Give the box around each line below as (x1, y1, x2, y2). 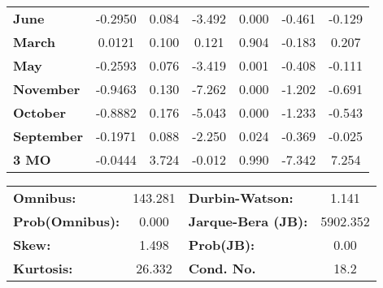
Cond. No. (188, 259, 256, 277)
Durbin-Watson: (188, 188, 294, 207)
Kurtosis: (13, 259, 73, 277)
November (13, 80, 81, 98)
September (13, 127, 84, 145)
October (13, 103, 67, 122)
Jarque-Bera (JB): (188, 212, 308, 230)
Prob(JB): (188, 235, 255, 254)
